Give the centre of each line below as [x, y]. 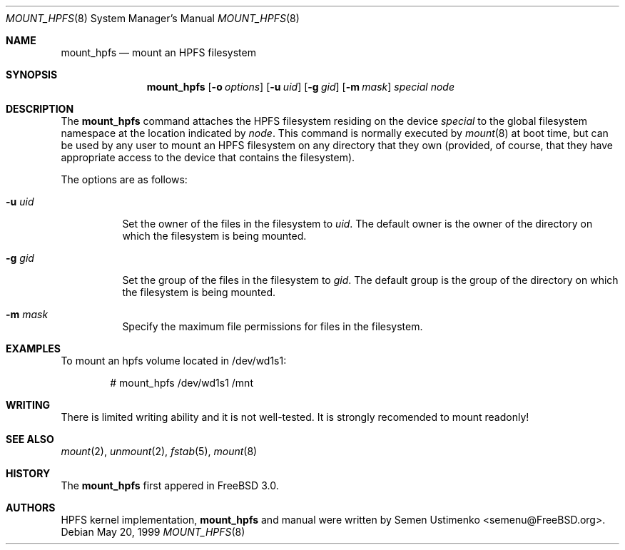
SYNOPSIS [32, 75]
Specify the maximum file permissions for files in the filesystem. [273, 326]
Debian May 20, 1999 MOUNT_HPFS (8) [153, 532]
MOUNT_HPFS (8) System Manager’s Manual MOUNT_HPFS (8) [153, 18]
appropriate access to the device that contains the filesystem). [208, 157]
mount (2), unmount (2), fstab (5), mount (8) [159, 451]
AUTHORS [31, 508]
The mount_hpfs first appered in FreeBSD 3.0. [170, 485]
